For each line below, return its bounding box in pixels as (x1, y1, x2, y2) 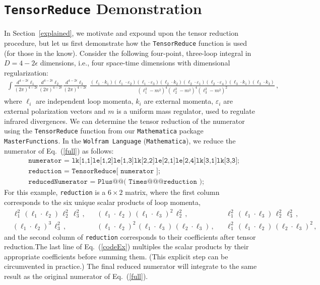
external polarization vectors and (4, 106, 106, 116)
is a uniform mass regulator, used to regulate (116, 106, 255, 116)
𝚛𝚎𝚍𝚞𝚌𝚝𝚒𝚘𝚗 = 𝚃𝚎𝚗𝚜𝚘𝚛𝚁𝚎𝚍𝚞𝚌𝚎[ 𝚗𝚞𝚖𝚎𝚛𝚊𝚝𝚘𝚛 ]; (28, 168, 160, 175)
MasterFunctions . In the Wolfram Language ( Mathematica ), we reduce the (4, 135, 236, 146)
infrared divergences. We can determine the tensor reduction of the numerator (4, 115, 245, 126)
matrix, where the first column (125, 187, 220, 197)
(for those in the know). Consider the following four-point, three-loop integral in (4, 47, 251, 58)
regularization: (4, 67, 48, 78)
